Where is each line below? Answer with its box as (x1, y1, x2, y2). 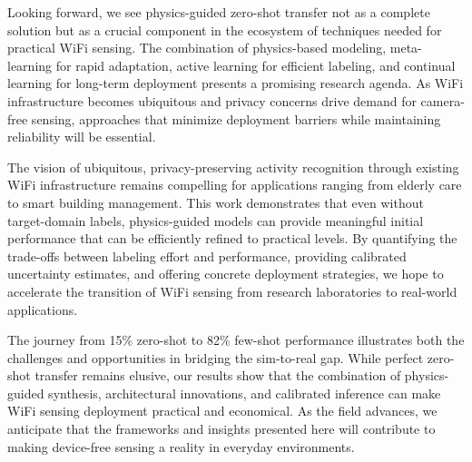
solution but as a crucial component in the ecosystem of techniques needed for (7, 20, 442, 39)
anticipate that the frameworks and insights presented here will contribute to (7, 419, 436, 438)
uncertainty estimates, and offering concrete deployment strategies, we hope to (7, 264, 444, 283)
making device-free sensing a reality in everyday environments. (7, 437, 355, 456)
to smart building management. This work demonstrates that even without (7, 192, 424, 211)
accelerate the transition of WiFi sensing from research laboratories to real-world (7, 281, 457, 300)
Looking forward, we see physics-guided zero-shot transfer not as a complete (7, 3, 430, 21)
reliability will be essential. (7, 127, 156, 146)
